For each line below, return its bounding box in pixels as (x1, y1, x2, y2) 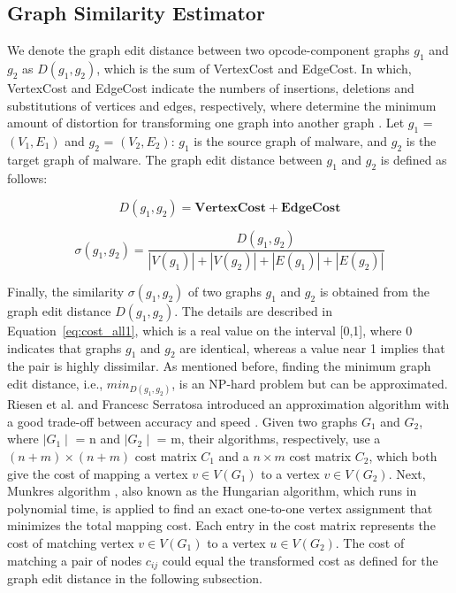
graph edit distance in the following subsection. (7, 569, 262, 588)
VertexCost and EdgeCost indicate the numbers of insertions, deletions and (7, 79, 414, 96)
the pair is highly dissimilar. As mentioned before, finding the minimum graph (7, 357, 431, 375)
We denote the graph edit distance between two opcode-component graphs (7, 41, 410, 59)
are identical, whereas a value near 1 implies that (179, 338, 445, 357)
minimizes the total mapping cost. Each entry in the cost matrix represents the (7, 516, 436, 535)
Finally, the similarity (7, 282, 125, 301)
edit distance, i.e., (7, 374, 103, 393)
